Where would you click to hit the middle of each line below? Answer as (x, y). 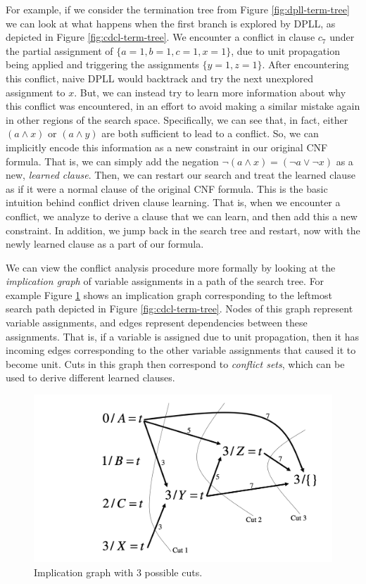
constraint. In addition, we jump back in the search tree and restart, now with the (183, 230)
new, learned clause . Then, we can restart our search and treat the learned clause (181, 175)
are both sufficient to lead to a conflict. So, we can (210, 133)
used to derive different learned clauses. (90, 377)
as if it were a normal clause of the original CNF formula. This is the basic (167, 188)
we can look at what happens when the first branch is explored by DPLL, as (171, 23)
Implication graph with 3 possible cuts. (118, 572)
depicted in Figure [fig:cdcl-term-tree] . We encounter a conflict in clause (160, 37)
